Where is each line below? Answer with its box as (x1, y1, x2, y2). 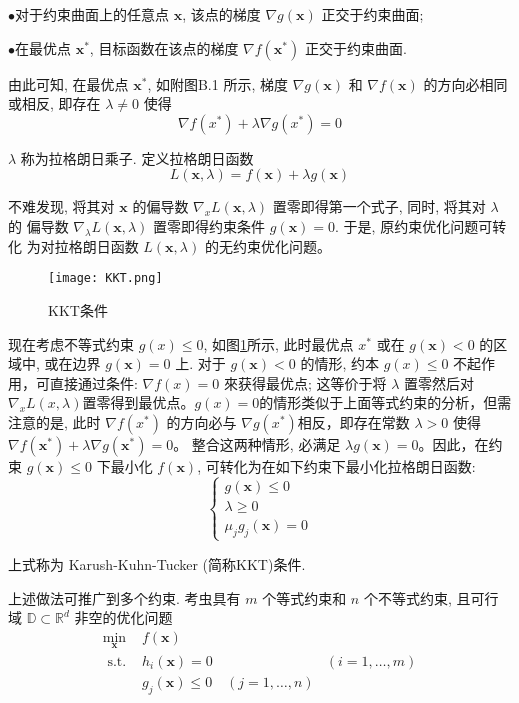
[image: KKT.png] (48, 271, 163, 286)
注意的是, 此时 (8, 411, 101, 432)
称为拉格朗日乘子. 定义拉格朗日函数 (20, 147, 254, 168)
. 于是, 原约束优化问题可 (335, 215, 493, 236)
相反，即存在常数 (297, 411, 410, 432)
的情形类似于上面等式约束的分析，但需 (259, 392, 512, 413)
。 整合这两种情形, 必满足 (173, 433, 341, 454)
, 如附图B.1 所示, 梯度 (147, 73, 288, 94)
